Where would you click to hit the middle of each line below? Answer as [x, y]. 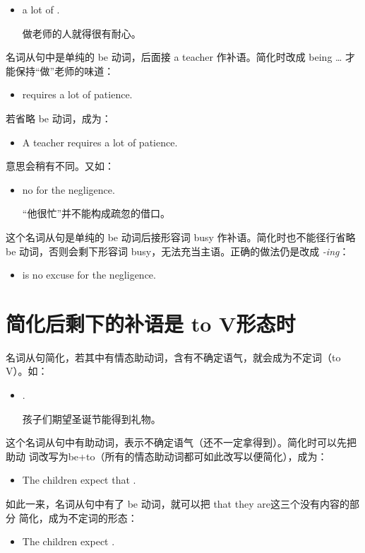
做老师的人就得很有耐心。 [82, 33]
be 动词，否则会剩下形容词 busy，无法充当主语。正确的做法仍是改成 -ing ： [178, 251]
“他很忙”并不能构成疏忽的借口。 [96, 213]
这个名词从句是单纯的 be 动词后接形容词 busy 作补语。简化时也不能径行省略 [181, 237]
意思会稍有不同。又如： [60, 166]
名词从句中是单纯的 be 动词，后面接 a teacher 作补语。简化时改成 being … [174, 57]
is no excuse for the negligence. [89, 275]
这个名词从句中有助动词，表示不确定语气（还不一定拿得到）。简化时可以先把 [181, 442]
